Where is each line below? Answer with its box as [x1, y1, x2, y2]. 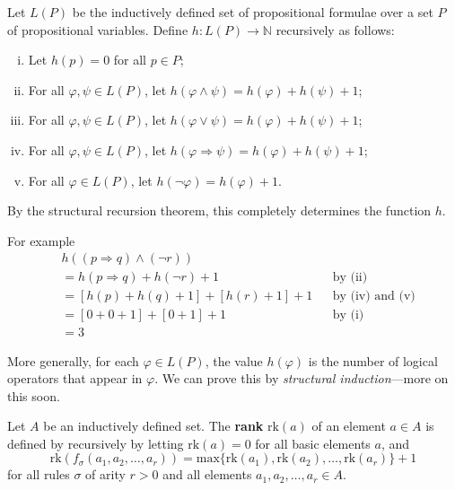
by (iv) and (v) [332, 290, 416, 303]
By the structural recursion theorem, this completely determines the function [7, 201, 432, 220]
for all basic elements [255, 433, 371, 452]
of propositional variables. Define [7, 20, 188, 39]
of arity [85, 465, 126, 484]
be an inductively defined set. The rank [43, 416, 264, 435]
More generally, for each [7, 351, 139, 370]
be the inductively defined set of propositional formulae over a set [72, 3, 433, 21]
